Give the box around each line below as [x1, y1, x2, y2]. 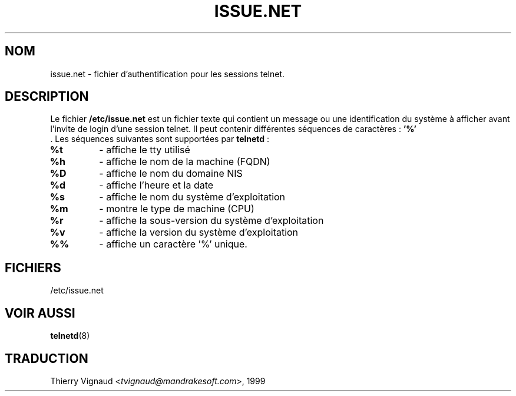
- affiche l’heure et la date [99, 179, 214, 192]
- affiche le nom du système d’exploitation [99, 191, 286, 203]
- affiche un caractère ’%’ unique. [99, 238, 247, 250]
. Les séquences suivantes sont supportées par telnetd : [50, 134, 270, 144]
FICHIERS [5, 260, 61, 275]
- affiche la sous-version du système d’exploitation [99, 214, 324, 227]
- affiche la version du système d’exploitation [99, 226, 299, 239]
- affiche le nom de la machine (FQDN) [99, 156, 270, 168]
